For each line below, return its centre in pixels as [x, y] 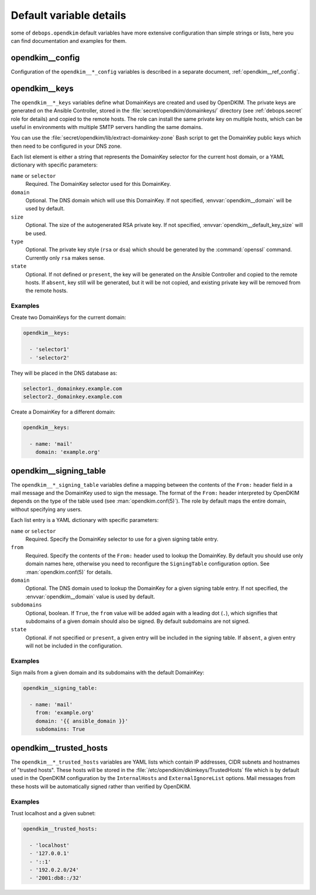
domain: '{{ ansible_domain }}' [82, 721]
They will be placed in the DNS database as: [64, 373]
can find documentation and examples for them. [69, 40]
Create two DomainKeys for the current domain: [68, 317]
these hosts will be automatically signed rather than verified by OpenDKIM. [101, 786]
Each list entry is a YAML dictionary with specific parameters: [85, 520]
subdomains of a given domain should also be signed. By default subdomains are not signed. [138, 621]
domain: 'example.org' [68, 452]
